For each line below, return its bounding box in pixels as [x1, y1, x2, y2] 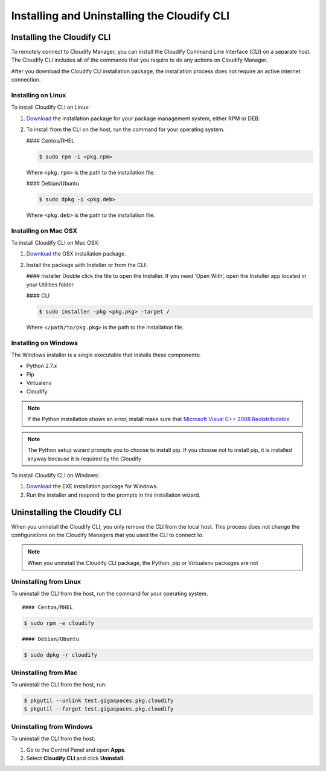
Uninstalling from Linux [11, 577, 81, 586]
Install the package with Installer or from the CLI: [26, 261, 147, 268]
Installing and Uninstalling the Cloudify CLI [11, 9, 230, 22]
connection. [11, 76, 41, 83]
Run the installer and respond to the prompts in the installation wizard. [26, 491, 200, 498]
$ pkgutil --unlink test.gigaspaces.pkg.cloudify [24, 697, 174, 704]
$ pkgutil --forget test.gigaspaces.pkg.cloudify [24, 706, 174, 712]
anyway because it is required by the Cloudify [27, 455, 142, 462]
